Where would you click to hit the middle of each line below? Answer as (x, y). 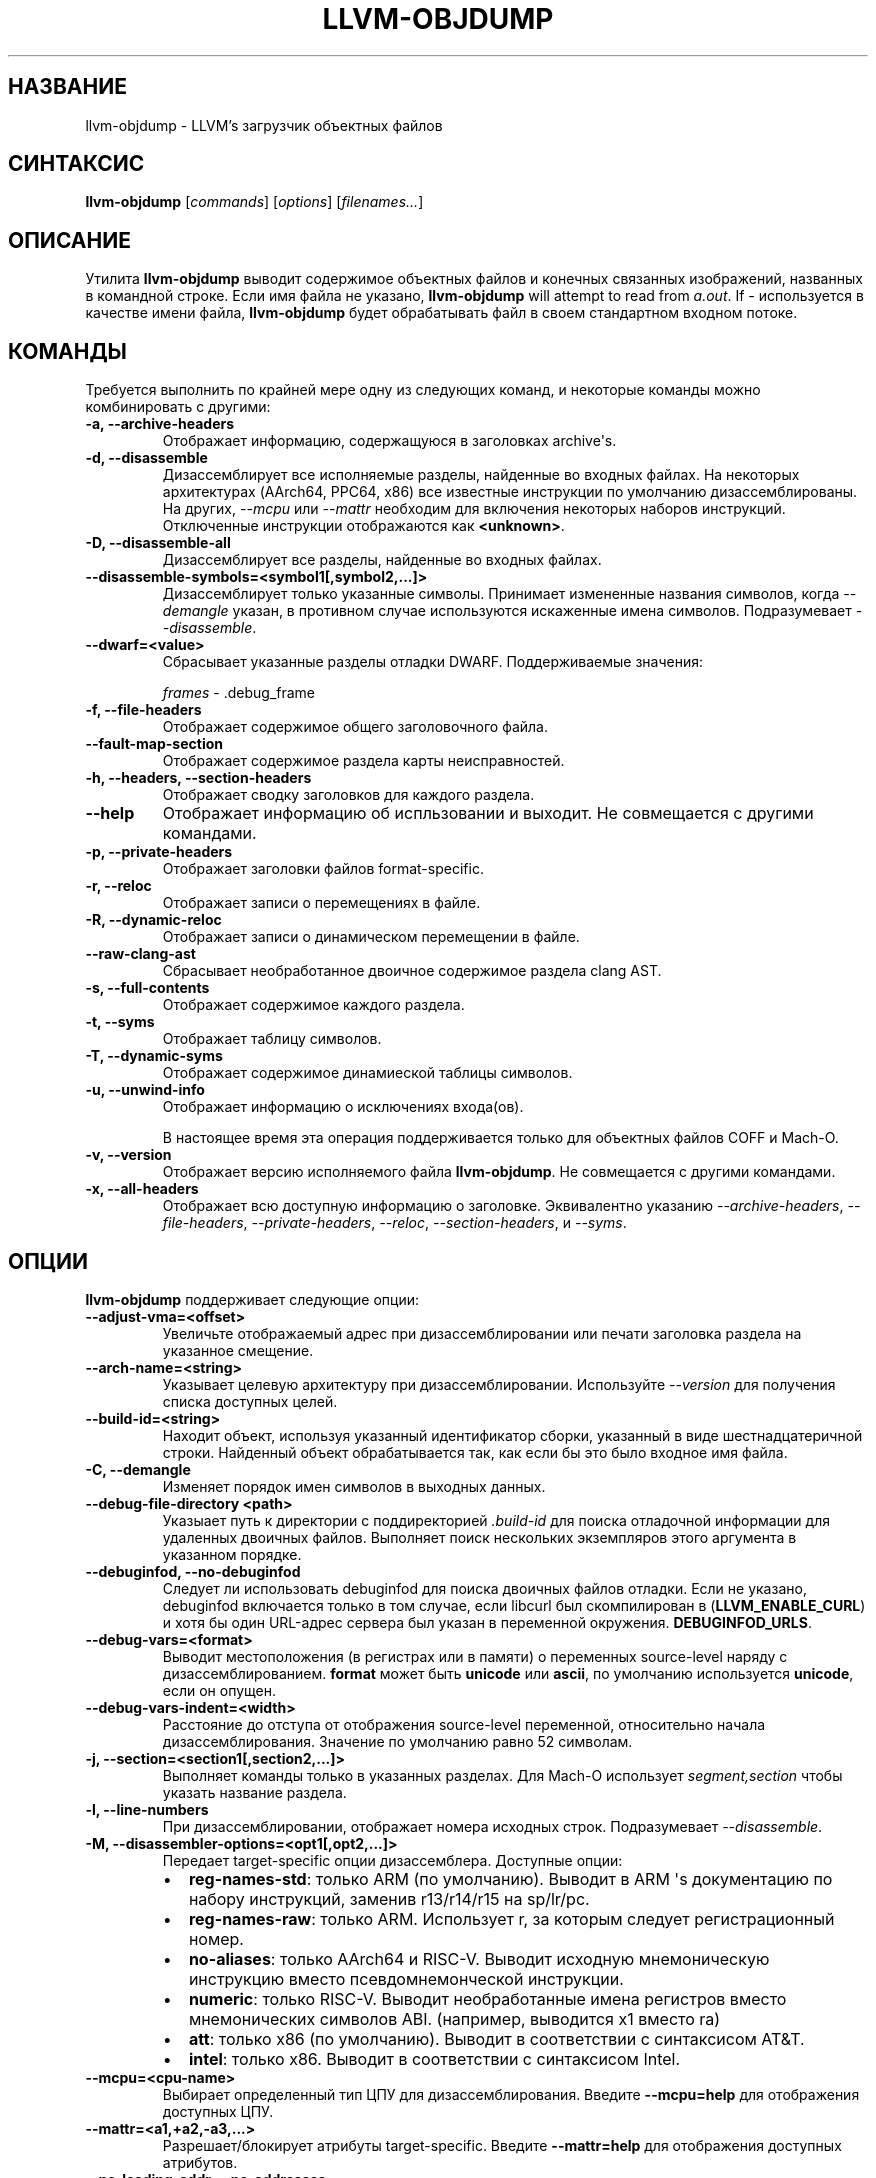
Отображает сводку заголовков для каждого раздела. (348, 795)
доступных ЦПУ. (218, 2111)
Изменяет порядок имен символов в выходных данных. (354, 1486)
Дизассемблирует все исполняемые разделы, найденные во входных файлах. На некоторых (481, 475)
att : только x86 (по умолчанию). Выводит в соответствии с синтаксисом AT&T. (496, 2038)
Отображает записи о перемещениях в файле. (321, 903)
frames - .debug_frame (239, 693)
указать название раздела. (254, 1792)
